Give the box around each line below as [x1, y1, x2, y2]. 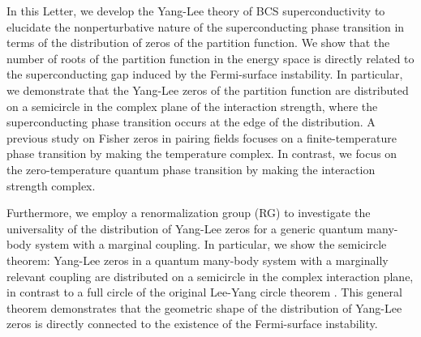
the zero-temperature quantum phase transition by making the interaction [6, 160, 376, 177]
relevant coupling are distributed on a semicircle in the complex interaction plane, [6, 267, 414, 284]
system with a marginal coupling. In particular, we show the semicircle [35, 236, 387, 253]
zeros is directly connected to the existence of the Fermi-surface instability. [6, 315, 378, 332]
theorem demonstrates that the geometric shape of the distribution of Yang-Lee [6, 299, 402, 316]
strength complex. [6, 177, 96, 194]
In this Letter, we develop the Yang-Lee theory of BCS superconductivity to [6, 2, 385, 19]
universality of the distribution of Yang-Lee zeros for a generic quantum [6, 220, 363, 237]
